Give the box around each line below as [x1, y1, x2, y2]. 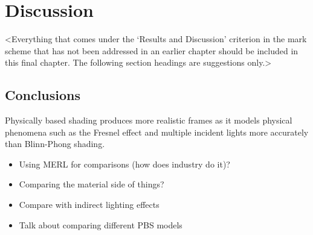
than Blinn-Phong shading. [5, 137, 105, 150]
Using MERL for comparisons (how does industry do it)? [19, 157, 230, 170]
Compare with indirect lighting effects [19, 198, 160, 211]
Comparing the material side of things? [19, 178, 164, 190]
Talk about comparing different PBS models [19, 218, 182, 231]
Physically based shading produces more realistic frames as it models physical [5, 114, 292, 127]
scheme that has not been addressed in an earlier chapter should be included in [5, 44, 298, 57]
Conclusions [5, 86, 81, 104]
